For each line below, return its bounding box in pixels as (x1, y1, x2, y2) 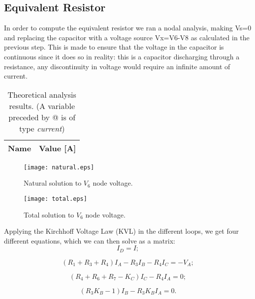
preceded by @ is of (8, 111, 76, 123)
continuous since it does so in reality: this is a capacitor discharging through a (4, 51, 240, 61)
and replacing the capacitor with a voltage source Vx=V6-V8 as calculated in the (4, 32, 250, 42)
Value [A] (39, 142, 76, 154)
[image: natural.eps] (24, 163, 95, 171)
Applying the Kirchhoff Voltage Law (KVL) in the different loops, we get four (4, 226, 239, 236)
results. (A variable (9, 100, 75, 111)
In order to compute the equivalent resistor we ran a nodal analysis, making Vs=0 (4, 23, 252, 33)
